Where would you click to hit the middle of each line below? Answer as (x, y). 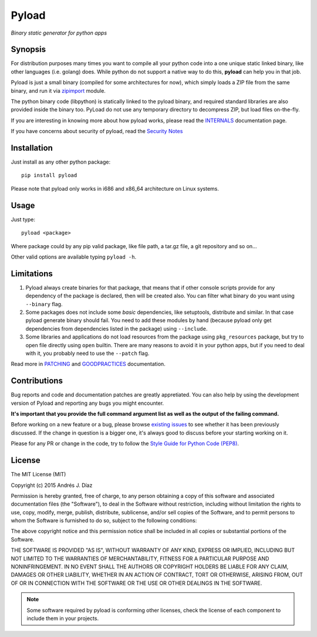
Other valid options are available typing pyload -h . (74, 257)
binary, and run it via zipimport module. (58, 90)
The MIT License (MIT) (38, 475)
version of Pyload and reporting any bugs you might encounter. (87, 403)
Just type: (23, 219)
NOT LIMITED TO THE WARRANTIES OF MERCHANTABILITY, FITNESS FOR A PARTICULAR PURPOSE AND (140, 558)
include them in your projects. (63, 618)
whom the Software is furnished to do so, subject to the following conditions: (104, 521)
